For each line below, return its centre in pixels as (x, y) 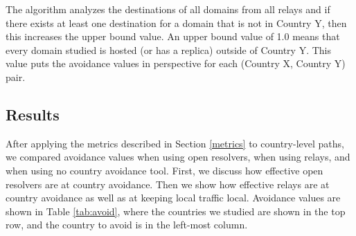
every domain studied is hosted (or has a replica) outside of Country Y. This (169, 49)
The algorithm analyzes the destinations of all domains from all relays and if (168, 9)
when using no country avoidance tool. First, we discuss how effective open (164, 170)
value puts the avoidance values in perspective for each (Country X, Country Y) (176, 63)
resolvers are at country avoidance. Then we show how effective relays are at (168, 184)
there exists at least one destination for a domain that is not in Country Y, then (176, 22)
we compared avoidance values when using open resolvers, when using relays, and (178, 157)
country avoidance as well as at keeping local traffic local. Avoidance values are (173, 198)
